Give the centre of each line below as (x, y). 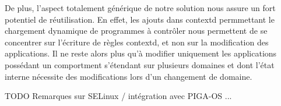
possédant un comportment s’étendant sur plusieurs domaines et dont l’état (140, 64)
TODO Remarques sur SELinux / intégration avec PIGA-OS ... (118, 96)
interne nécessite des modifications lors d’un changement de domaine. (129, 76)
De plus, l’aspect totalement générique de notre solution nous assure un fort (140, 8)
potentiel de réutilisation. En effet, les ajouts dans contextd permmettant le (140, 19)
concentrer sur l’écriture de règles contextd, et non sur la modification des (137, 42)
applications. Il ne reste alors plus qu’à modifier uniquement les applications (141, 53)
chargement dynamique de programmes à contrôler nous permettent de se (136, 31)
